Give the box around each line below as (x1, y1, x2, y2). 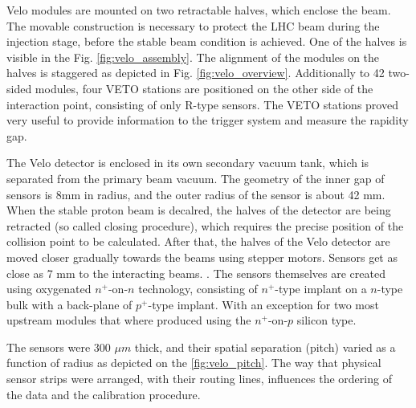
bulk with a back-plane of (6, 296, 133, 312)
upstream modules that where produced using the (6, 312, 251, 328)
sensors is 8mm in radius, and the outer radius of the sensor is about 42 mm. (6, 186, 385, 202)
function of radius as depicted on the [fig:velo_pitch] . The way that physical (6, 354, 381, 371)
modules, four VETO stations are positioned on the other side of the (35, 80, 373, 96)
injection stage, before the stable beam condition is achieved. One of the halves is (6, 33, 407, 50)
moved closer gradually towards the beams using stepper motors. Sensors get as (6, 248, 398, 265)
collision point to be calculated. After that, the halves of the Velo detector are (6, 233, 390, 250)
